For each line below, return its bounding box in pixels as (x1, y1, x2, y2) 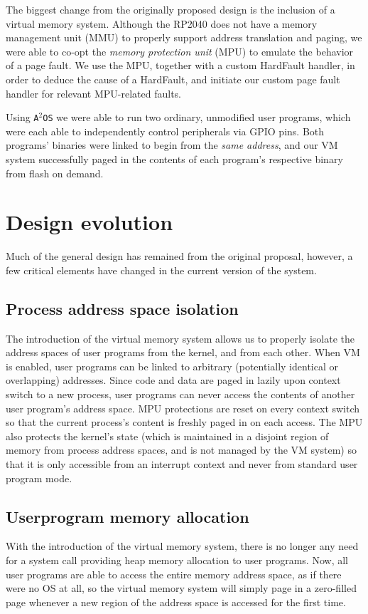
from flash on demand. (6, 165, 104, 180)
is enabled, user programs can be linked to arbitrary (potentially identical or (6, 358, 338, 373)
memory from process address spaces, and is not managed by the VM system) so (6, 442, 357, 457)
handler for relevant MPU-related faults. (6, 85, 182, 100)
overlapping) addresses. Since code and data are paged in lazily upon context (6, 373, 341, 387)
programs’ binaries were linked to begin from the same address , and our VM (6, 137, 338, 152)
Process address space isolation (6, 297, 239, 319)
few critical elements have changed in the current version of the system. (6, 262, 317, 277)
